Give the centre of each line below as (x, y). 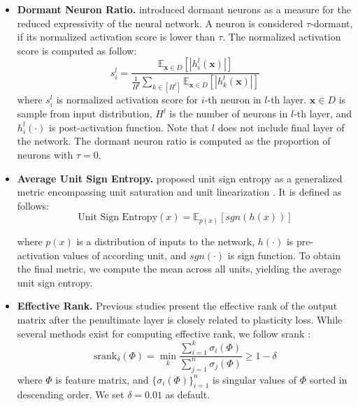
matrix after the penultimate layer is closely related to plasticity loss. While (180, 319)
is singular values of (255, 379)
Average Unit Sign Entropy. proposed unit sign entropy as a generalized (180, 178)
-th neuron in (233, 100)
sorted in (328, 379)
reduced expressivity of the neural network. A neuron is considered (160, 23)
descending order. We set (71, 394)
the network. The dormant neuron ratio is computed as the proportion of (174, 141)
